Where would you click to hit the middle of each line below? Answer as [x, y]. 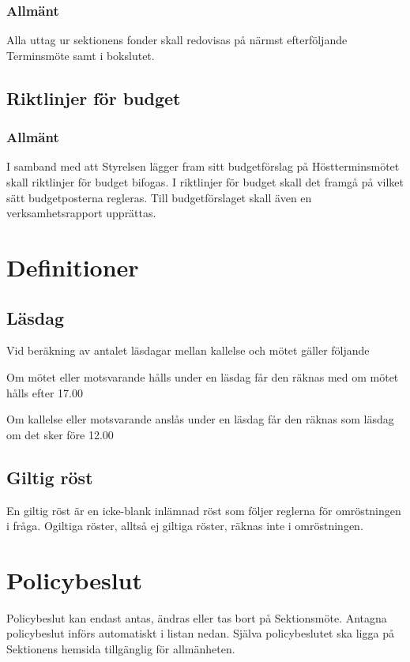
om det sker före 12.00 [60, 434]
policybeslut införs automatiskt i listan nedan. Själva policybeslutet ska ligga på [200, 633]
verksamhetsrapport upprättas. [81, 213]
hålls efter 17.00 [45, 392]
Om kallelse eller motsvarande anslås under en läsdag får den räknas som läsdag [200, 419]
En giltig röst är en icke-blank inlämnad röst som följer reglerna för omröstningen [204, 510]
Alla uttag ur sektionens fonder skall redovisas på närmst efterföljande [177, 40]
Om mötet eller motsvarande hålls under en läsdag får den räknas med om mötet [203, 376]
